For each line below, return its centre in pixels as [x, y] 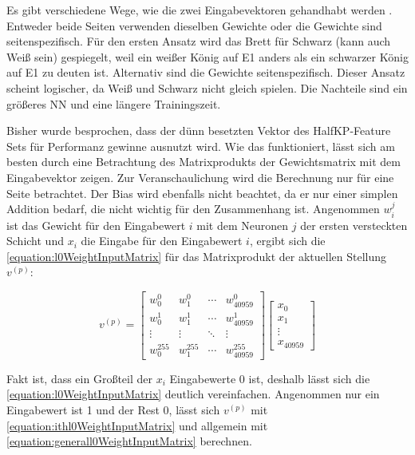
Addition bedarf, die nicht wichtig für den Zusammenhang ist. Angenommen [193, 209]
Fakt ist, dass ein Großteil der [79, 378]
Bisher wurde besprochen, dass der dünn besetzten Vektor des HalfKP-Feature [199, 131]
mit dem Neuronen [243, 225]
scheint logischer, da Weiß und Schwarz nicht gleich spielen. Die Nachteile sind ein [207, 87]
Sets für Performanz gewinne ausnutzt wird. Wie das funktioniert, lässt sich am [201, 146]
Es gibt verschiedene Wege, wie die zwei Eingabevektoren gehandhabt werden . [200, 10]
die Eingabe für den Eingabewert [162, 241]
